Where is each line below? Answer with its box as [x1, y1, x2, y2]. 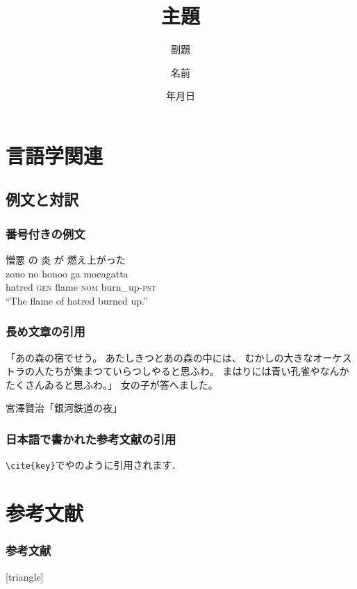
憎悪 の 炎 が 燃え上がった [6, 252, 126, 267]
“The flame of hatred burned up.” [6, 293, 148, 307]
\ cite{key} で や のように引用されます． [6, 458, 182, 472]
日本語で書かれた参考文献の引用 [6, 430, 176, 447]
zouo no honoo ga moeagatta [6, 266, 128, 280]
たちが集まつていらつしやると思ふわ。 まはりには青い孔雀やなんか [44, 364, 349, 378]
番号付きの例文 [6, 225, 85, 242]
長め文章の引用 [6, 323, 85, 340]
